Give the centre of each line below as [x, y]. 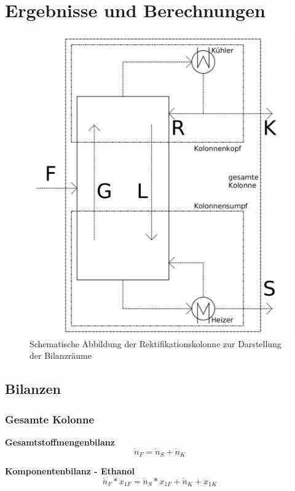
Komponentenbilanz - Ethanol [70, 471]
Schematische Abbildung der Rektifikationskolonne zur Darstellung [155, 343]
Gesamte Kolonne [50, 419]
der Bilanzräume [61, 355]
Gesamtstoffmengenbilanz [60, 442]
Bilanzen [33, 389]
